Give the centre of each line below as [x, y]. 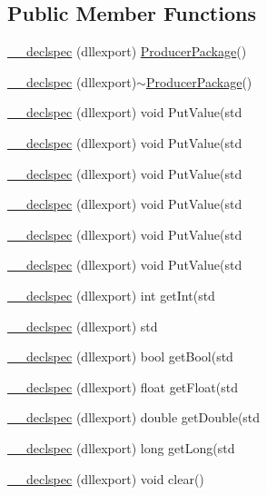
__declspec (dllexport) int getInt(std [111, 295]
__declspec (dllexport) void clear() [106, 478]
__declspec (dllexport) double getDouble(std [134, 417]
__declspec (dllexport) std [83, 326]
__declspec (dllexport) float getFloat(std [123, 386]
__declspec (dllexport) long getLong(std [121, 447]
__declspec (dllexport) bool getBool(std [120, 356]
